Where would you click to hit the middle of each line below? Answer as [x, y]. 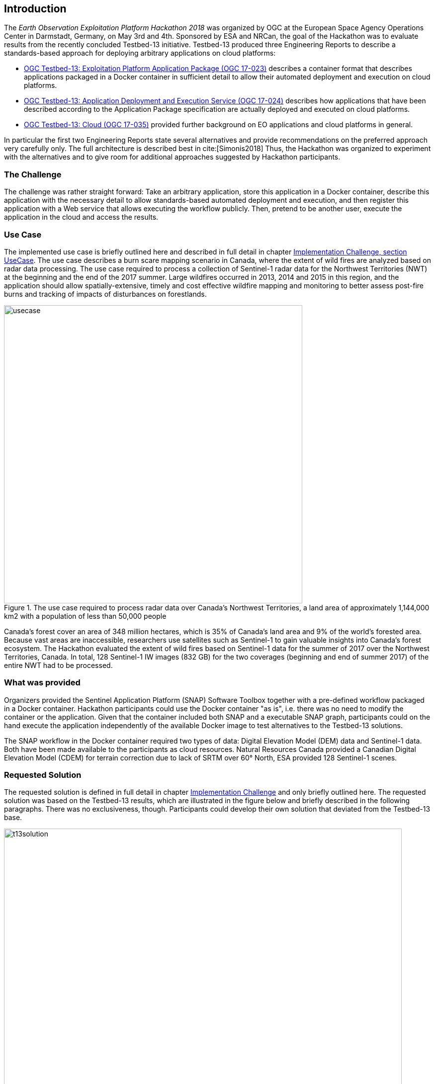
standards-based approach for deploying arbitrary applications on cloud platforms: [140, 53]
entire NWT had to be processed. [58, 665]
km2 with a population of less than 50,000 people [85, 616]
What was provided [42, 683]
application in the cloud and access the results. [81, 217]
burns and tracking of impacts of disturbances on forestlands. [105, 294]
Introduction [35, 9]
